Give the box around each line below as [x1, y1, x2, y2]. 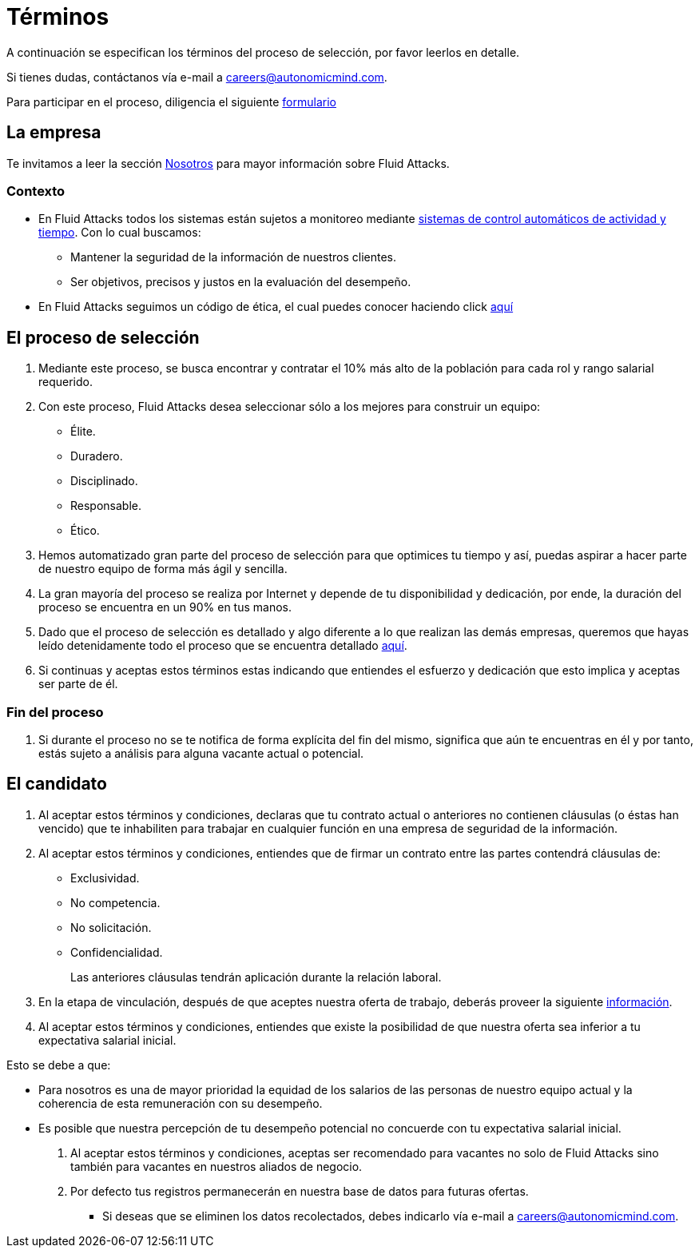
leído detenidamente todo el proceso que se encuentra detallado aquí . [38, 639, 407, 653]
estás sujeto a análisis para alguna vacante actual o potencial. [38, 746, 364, 760]
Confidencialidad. [70, 945, 163, 959]
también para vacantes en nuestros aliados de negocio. [70, 1159, 363, 1173]
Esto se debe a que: [6, 1057, 111, 1072]
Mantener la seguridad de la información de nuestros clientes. [70, 250, 397, 265]
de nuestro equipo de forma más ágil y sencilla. [38, 562, 288, 576]
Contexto [6, 182, 66, 199]
